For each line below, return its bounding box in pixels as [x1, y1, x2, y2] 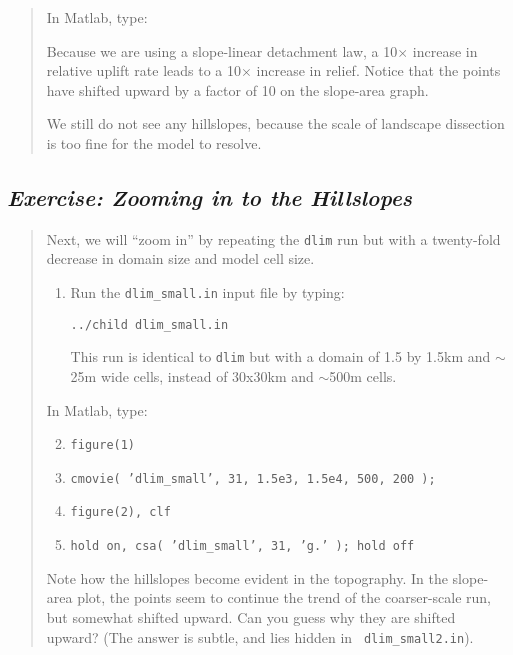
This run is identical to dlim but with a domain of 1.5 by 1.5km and [70, 346, 491, 367]
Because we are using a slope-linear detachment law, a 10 [46, 40, 398, 61]
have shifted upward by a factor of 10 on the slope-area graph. [46, 79, 429, 100]
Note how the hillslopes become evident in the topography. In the [46, 567, 448, 588]
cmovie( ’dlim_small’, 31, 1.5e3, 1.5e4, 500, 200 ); [70, 471, 436, 486]
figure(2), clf [70, 505, 171, 520]
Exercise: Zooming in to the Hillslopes [7, 181, 413, 212]
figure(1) [70, 438, 136, 453]
